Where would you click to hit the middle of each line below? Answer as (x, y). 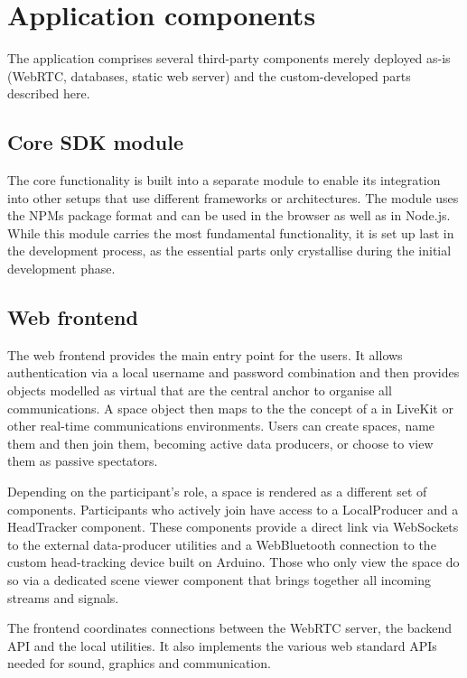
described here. (49, 93)
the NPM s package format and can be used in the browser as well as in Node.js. (229, 215)
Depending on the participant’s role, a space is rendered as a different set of (217, 492)
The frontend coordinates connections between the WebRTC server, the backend (230, 628)
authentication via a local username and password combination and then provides (233, 372)
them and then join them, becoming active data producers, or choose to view (220, 443)
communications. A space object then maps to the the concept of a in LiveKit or (230, 408)
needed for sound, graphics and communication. (139, 663)
